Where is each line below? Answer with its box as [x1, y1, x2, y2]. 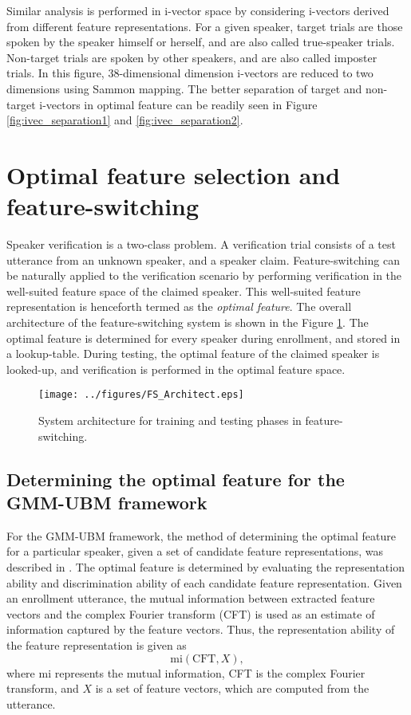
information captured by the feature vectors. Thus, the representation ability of [6, 621, 395, 638]
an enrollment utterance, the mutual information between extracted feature [6, 590, 375, 607]
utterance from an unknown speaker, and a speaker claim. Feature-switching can [6, 251, 400, 268]
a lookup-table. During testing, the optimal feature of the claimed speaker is [6, 345, 380, 362]
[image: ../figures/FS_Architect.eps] [38, 389, 244, 401]
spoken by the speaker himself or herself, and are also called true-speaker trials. [6, 33, 395, 50]
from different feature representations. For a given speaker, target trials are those [6, 18, 403, 34]
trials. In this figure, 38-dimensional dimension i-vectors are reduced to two [6, 65, 373, 81]
